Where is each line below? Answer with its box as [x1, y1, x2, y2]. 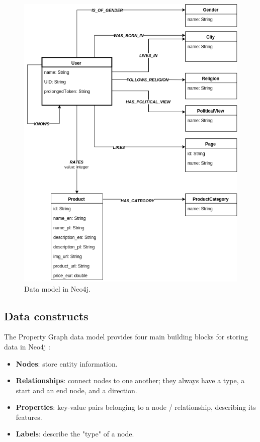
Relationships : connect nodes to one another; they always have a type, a [16, 375, 245, 386]
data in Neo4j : [4, 341, 50, 351]
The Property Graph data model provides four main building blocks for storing [4, 331, 248, 342]
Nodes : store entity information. [16, 358, 118, 369]
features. [16, 411, 42, 422]
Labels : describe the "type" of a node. [16, 428, 134, 439]
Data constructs [4, 308, 89, 323]
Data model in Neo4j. [24, 283, 91, 294]
